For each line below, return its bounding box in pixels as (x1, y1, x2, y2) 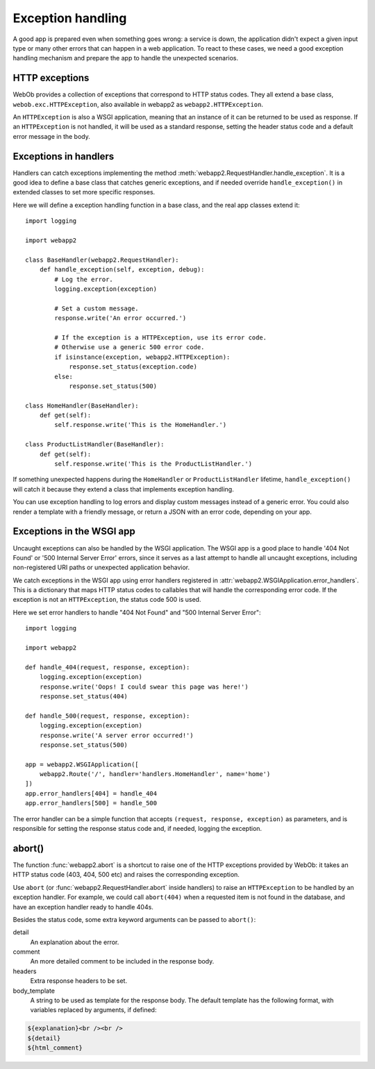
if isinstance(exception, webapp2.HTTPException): (54, 353, 231, 361)
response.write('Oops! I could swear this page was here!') (39, 682, 249, 691)
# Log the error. (54, 275, 114, 283)
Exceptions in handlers (12, 150, 115, 162)
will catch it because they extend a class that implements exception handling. (12, 485, 234, 493)
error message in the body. (12, 132, 90, 140)
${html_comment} (27, 1044, 83, 1052)
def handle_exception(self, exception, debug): (39, 266, 205, 273)
